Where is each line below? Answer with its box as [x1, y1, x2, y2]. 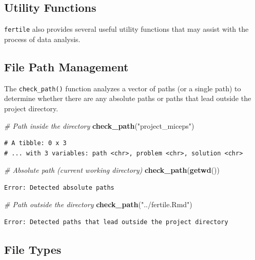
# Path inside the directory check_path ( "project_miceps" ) [4, 120, 194, 131]
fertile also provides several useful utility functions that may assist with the [4, 24, 249, 34]
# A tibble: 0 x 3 [4, 139, 67, 147]
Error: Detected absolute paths [4, 184, 114, 191]
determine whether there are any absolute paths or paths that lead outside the [4, 93, 251, 104]
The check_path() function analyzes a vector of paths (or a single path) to [4, 83, 241, 93]
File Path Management [4, 58, 129, 74]
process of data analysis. [4, 33, 81, 44]
